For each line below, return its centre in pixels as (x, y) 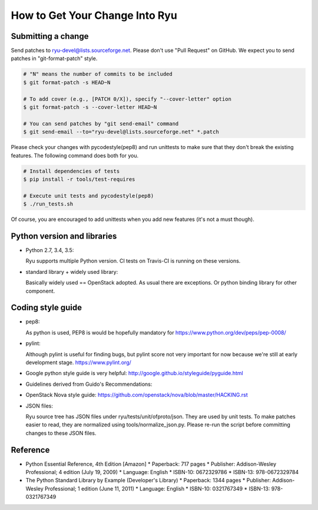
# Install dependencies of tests (72, 171)
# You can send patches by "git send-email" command (101, 123)
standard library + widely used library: (72, 271)
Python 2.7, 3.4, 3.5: (50, 250)
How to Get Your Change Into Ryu (94, 15)
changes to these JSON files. (61, 433)
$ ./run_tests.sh (48, 204)
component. (40, 291)
